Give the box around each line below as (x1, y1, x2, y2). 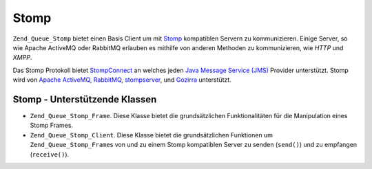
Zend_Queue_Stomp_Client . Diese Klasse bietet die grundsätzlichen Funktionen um (30, 131, 273, 139)
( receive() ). (30, 150, 70, 158)
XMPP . (12, 54, 32, 62)
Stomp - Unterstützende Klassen (12, 93, 157, 105)
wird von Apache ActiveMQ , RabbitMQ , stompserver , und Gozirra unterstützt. (12, 76, 232, 84)
